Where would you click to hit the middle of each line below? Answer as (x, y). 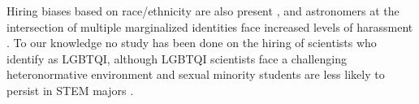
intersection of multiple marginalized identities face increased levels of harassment (210, 26)
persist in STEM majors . (70, 90)
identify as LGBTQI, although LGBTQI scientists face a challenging (177, 58)
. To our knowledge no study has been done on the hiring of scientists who (192, 43)
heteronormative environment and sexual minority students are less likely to (196, 74)
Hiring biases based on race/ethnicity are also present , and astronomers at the (203, 11)
